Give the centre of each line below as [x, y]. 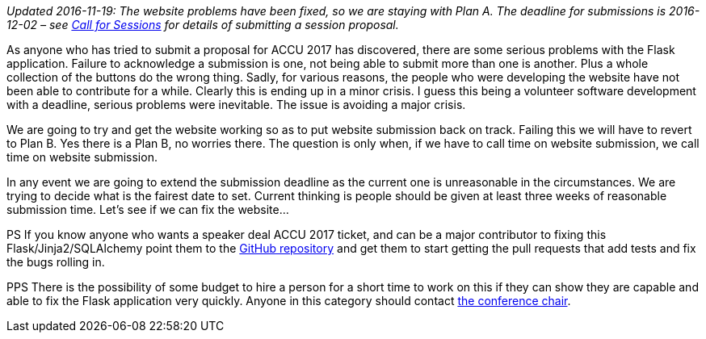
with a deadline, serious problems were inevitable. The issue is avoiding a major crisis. [236, 105]
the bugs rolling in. [56, 262]
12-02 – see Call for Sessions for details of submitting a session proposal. [203, 25]
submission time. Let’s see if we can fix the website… [148, 209]
